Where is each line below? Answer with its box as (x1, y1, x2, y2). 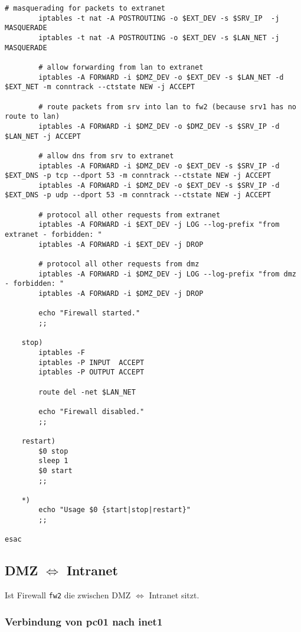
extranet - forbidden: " (5, 230, 102, 239)
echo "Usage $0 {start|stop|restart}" (38, 506, 191, 514)
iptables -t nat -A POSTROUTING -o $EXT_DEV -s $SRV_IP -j (38, 14, 280, 22)
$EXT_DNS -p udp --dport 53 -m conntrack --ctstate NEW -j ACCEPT (5, 191, 271, 200)
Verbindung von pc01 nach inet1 (5, 614, 163, 628)
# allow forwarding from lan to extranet (38, 63, 204, 71)
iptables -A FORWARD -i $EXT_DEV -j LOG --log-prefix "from (38, 220, 280, 229)
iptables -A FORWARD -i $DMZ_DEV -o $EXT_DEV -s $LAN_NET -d (38, 73, 284, 82)
